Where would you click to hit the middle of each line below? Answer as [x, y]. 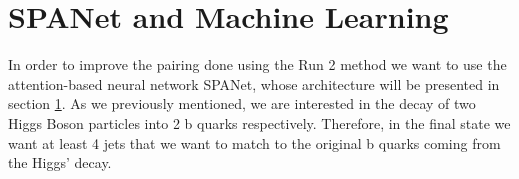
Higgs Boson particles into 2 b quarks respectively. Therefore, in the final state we [259, 122]
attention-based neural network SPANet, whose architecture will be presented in [254, 83]
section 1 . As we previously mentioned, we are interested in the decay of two [242, 103]
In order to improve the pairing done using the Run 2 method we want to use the [257, 64]
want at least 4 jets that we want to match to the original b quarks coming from [254, 142]
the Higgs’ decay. [60, 162]
